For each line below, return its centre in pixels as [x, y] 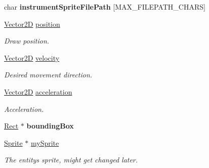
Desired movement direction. [48, 75]
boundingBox [50, 126]
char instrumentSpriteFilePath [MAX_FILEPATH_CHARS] [105, 7]
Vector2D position [32, 24]
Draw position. [27, 41]
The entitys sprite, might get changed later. [71, 160]
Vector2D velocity [32, 57]
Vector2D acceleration [38, 91]
